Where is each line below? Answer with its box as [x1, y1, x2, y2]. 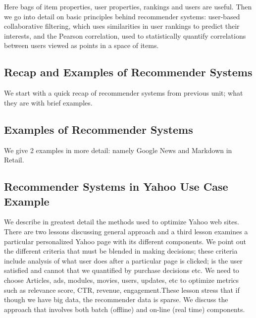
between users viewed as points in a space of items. [4, 40, 159, 51]
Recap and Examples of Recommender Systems [4, 64, 253, 80]
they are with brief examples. [4, 97, 93, 107]
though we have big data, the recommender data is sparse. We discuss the [4, 294, 228, 305]
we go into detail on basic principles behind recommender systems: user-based [4, 11, 240, 21]
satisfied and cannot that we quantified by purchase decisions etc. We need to [4, 265, 239, 275]
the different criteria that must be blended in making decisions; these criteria [4, 246, 238, 256]
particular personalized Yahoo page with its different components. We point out [4, 236, 246, 246]
